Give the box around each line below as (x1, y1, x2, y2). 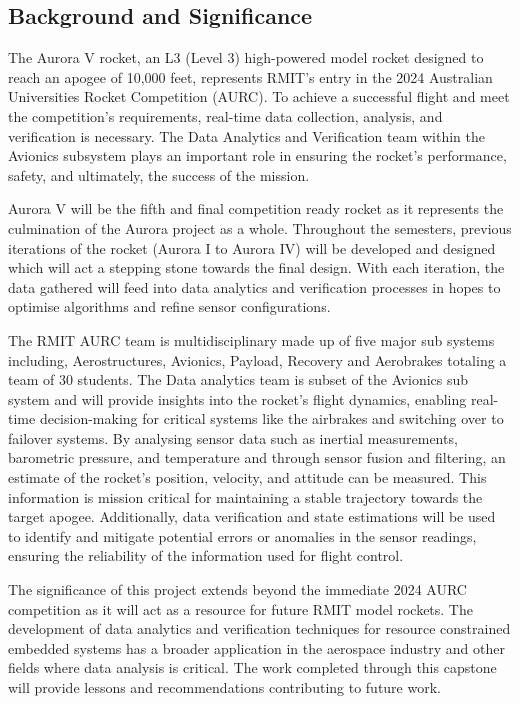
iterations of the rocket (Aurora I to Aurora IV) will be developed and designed (8, 237, 496, 258)
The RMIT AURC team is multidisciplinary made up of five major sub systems (8, 329, 495, 350)
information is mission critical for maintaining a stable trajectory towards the (8, 486, 483, 507)
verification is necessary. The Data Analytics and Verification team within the (8, 125, 486, 146)
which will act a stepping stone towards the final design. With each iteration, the (8, 257, 505, 278)
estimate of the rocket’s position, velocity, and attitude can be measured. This (8, 467, 487, 488)
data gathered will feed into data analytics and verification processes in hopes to (8, 276, 501, 297)
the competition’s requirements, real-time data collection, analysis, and (8, 105, 443, 126)
